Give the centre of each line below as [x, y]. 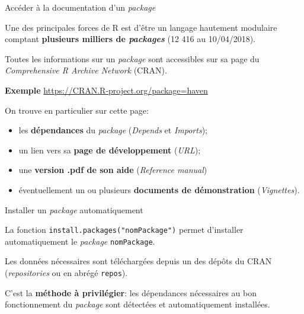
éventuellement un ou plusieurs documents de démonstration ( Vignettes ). [159, 189]
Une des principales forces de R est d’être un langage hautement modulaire [141, 27]
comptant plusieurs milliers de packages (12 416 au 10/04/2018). [130, 39]
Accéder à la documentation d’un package [80, 7]
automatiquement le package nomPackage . [80, 241]
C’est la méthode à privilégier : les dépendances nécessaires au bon [131, 292]
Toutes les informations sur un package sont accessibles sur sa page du [132, 58]
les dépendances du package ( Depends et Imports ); [113, 130]
